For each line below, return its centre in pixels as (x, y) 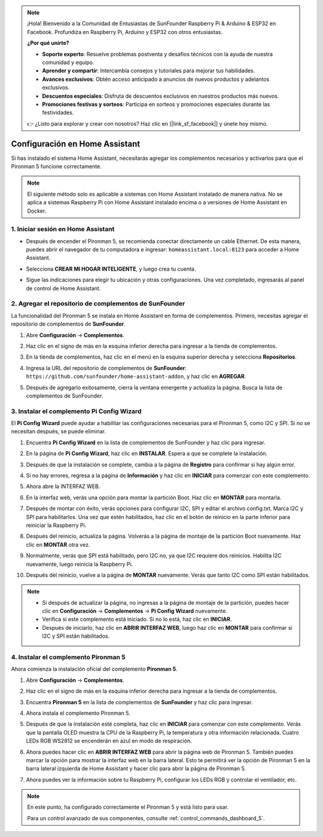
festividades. (58, 113)
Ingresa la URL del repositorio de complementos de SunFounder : (106, 368)
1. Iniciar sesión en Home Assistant (63, 229)
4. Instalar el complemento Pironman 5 (68, 657)
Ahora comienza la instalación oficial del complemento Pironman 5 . (94, 669)
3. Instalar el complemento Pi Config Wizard (76, 411)
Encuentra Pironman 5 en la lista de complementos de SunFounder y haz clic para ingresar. (139, 702)
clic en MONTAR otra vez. (58, 544)
